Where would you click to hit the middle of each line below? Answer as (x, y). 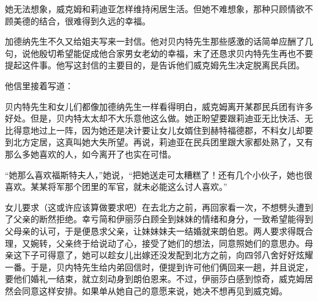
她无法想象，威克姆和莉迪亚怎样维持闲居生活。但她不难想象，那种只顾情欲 (155, 9)
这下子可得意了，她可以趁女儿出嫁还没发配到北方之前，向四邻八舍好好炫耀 (163, 255)
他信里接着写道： (39, 85)
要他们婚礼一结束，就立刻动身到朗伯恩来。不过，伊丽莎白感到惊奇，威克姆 (155, 279)
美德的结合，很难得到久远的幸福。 (82, 20)
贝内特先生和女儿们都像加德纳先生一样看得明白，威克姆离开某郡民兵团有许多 (159, 106)
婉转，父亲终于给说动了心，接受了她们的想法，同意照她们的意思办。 (167, 243)
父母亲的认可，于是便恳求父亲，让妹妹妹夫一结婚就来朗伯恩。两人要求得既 (155, 230)
